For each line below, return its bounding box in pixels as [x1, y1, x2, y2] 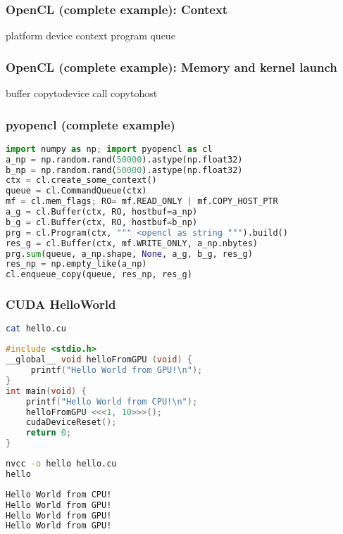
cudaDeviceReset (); [25, 417, 117, 428]
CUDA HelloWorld [6, 295, 116, 313]
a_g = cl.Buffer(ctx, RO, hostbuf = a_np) [6, 207, 198, 217]
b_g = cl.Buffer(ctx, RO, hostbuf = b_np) [6, 217, 198, 227]
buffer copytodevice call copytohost [6, 86, 158, 101]
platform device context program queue [6, 28, 175, 43]
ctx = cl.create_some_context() [6, 175, 157, 186]
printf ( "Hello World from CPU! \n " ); [25, 396, 198, 407]
